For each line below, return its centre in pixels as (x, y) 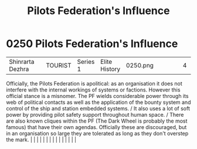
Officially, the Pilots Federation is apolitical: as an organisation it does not (94, 83)
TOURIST (59, 65)
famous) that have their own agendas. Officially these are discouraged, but (96, 127)
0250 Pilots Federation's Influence (92, 44)
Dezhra (19, 69)
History (111, 69)
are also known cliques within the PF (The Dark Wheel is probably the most (97, 121)
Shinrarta (22, 62)
